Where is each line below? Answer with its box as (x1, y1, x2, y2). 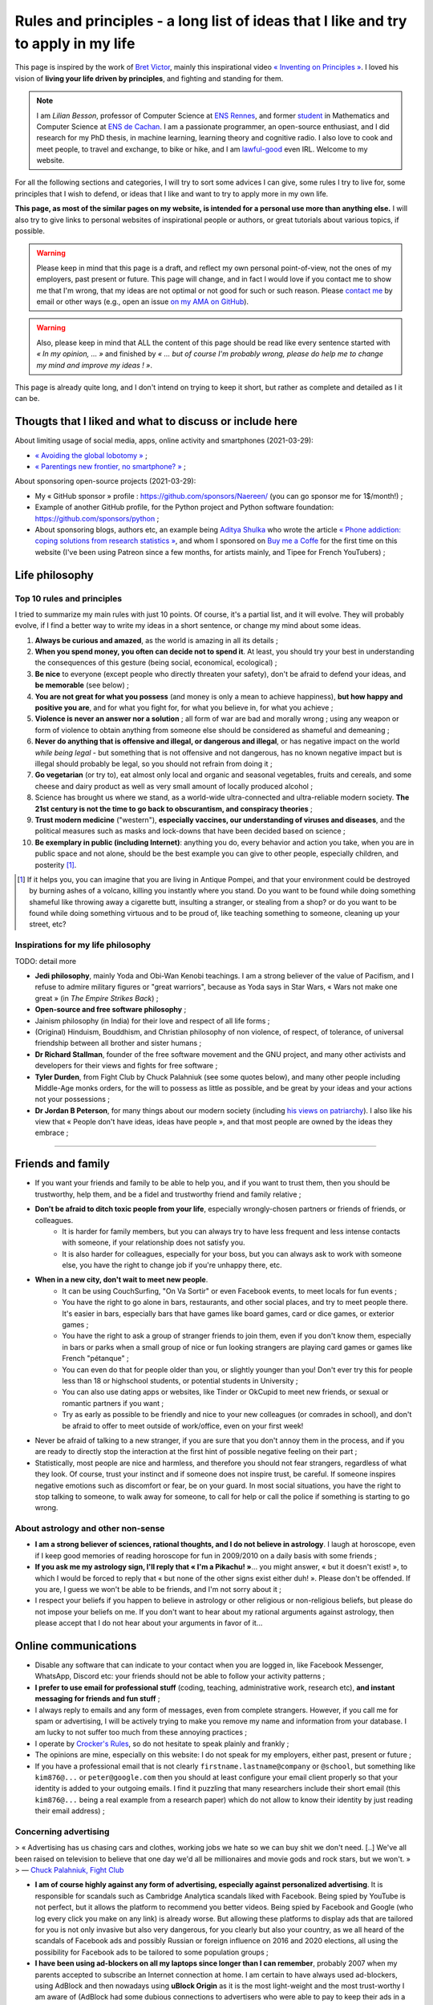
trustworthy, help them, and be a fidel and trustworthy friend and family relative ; (34, 1189, 301, 1199)
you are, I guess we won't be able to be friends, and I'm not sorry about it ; (34, 1585, 282, 1594)
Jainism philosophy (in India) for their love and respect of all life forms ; (34, 1015, 270, 1026)
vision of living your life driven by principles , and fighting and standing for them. (14, 73, 284, 83)
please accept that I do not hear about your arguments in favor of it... (34, 1618, 263, 1628)
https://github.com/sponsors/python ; (34, 513, 160, 523)
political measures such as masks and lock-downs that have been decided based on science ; (34, 826, 346, 836)
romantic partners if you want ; (62, 1398, 164, 1408)
